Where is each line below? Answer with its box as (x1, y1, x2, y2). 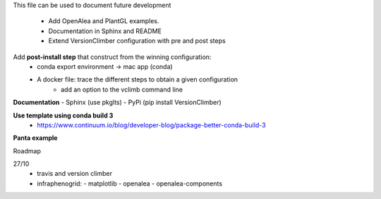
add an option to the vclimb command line (61, 85, 183, 94)
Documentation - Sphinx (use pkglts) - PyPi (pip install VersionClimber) (13, 98, 222, 107)
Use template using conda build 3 (13, 111, 114, 120)
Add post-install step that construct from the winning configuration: (13, 53, 212, 61)
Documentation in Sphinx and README (48, 27, 162, 35)
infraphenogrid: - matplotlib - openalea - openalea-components (37, 179, 222, 188)
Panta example (13, 134, 58, 142)
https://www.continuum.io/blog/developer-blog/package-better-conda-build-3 (37, 120, 266, 129)
